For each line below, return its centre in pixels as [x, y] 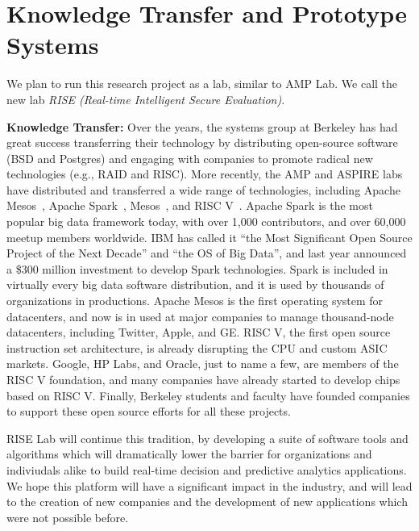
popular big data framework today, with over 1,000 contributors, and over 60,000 [206, 222]
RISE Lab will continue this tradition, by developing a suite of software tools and [207, 438]
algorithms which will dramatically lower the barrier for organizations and [189, 454]
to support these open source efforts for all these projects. [149, 411]
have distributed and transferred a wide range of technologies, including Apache [203, 189]
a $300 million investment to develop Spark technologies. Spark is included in [197, 268]
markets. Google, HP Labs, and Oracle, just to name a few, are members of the [203, 364]
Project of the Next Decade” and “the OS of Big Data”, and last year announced [207, 253]
